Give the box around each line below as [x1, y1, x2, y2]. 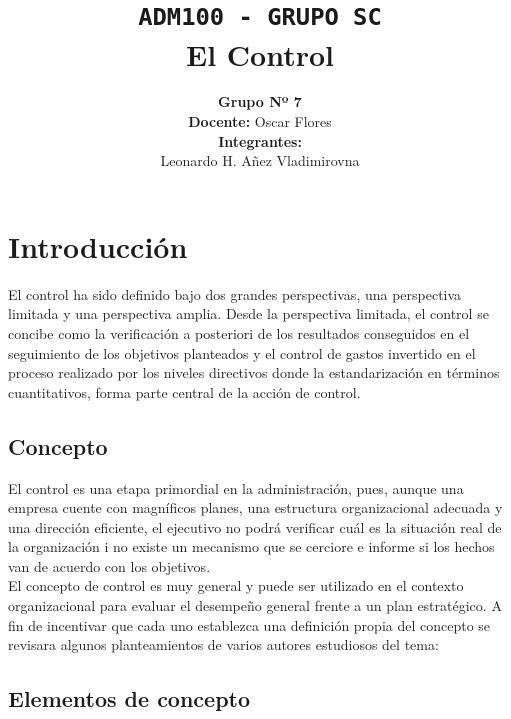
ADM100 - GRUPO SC [138, 3, 382, 32]
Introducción [8, 225, 188, 266]
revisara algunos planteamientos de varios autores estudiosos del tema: [8, 634, 439, 655]
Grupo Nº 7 [218, 91, 302, 112]
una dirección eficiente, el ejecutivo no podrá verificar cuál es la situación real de [8, 516, 502, 537]
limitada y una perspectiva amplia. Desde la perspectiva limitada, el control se [8, 303, 489, 324]
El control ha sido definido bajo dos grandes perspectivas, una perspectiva [8, 283, 462, 304]
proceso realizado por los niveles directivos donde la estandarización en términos [8, 362, 500, 383]
